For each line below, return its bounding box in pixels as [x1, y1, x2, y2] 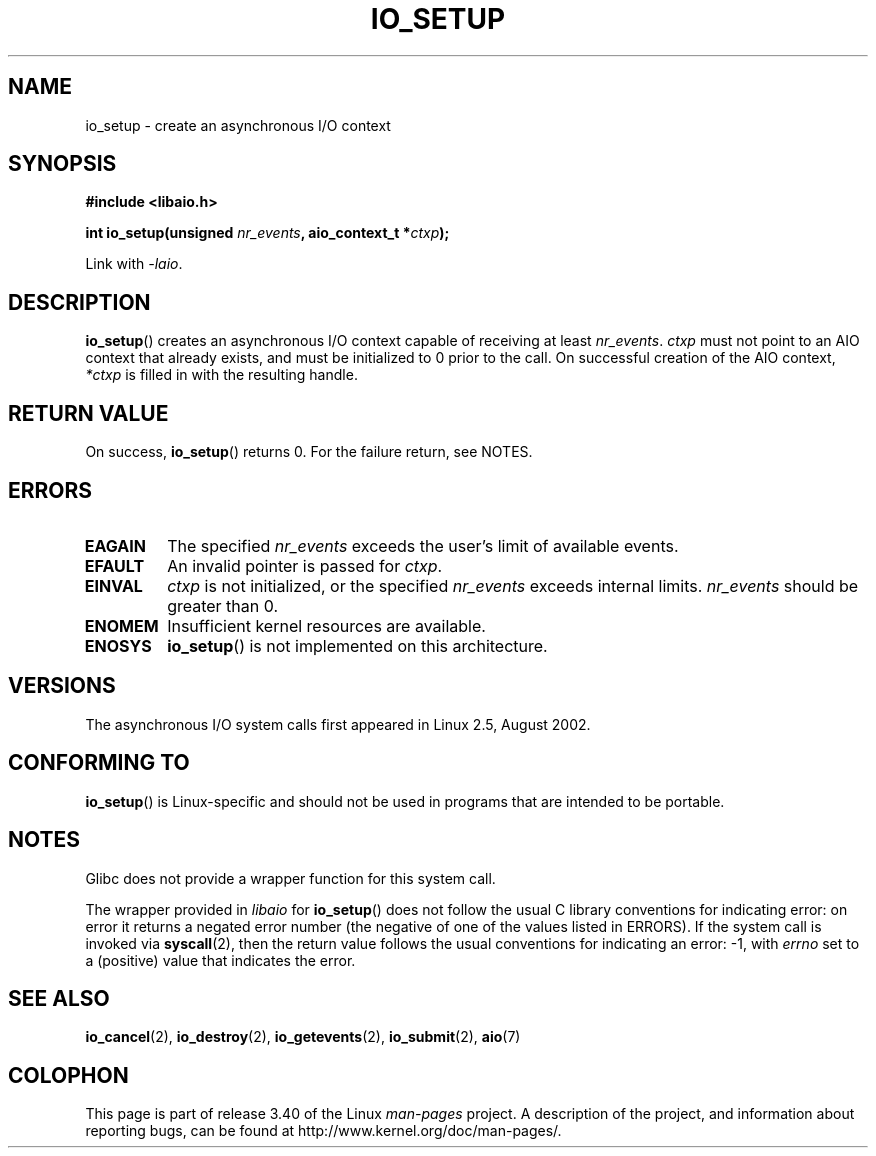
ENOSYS [84, 635, 152, 656]
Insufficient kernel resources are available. [167, 615, 486, 636]
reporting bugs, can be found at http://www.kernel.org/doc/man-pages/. [85, 1122, 562, 1140]
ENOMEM [84, 615, 159, 636]
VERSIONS [8, 673, 116, 699]
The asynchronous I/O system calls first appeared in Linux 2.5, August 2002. [85, 715, 591, 733]
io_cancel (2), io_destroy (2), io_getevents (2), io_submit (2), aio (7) [85, 1028, 521, 1046]
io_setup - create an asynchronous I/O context [85, 116, 391, 134]
